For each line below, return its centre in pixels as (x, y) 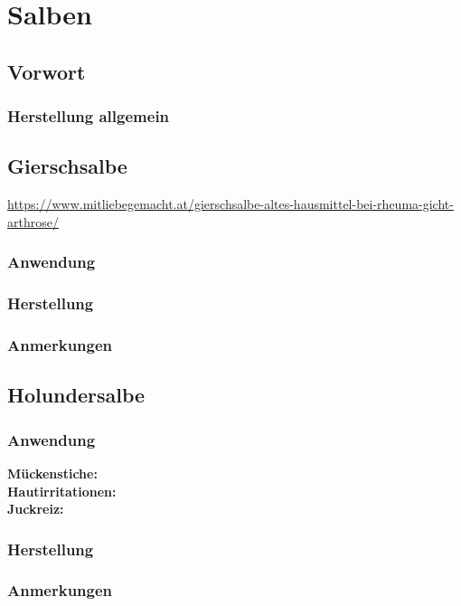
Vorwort (47, 71)
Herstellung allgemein (89, 116)
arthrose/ (33, 221)
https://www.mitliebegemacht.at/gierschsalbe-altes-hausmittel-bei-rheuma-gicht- (230, 204)
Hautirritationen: (62, 491)
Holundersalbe (76, 395)
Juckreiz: (36, 509)
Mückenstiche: (52, 473)
